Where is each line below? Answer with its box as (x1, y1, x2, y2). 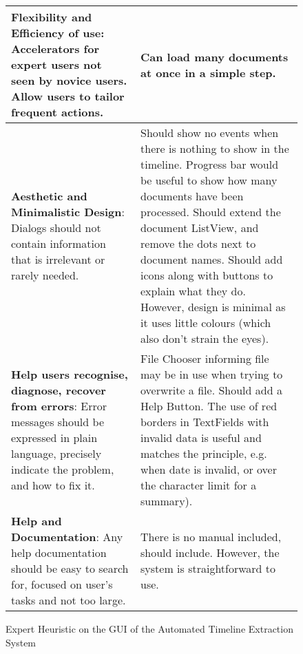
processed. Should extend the (140, 204, 281, 220)
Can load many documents (140, 48, 289, 65)
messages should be (11, 414, 104, 430)
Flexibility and (11, 9, 92, 25)
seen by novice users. (11, 72, 127, 88)
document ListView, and (140, 220, 259, 235)
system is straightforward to (140, 560, 276, 576)
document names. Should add (140, 251, 283, 267)
